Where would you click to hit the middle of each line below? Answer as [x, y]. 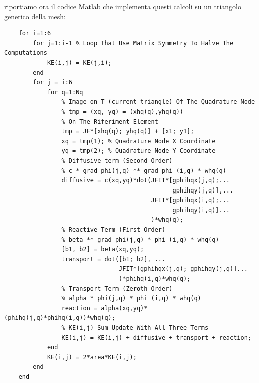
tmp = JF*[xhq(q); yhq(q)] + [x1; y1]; [128, 132]
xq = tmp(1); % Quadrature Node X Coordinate [139, 141]
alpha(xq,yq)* [124, 308]
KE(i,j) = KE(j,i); [79, 62]
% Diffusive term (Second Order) [117, 161]
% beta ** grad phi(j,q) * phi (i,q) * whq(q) [140, 239]
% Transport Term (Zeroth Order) [117, 289]
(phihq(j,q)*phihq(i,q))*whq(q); [60, 318]
